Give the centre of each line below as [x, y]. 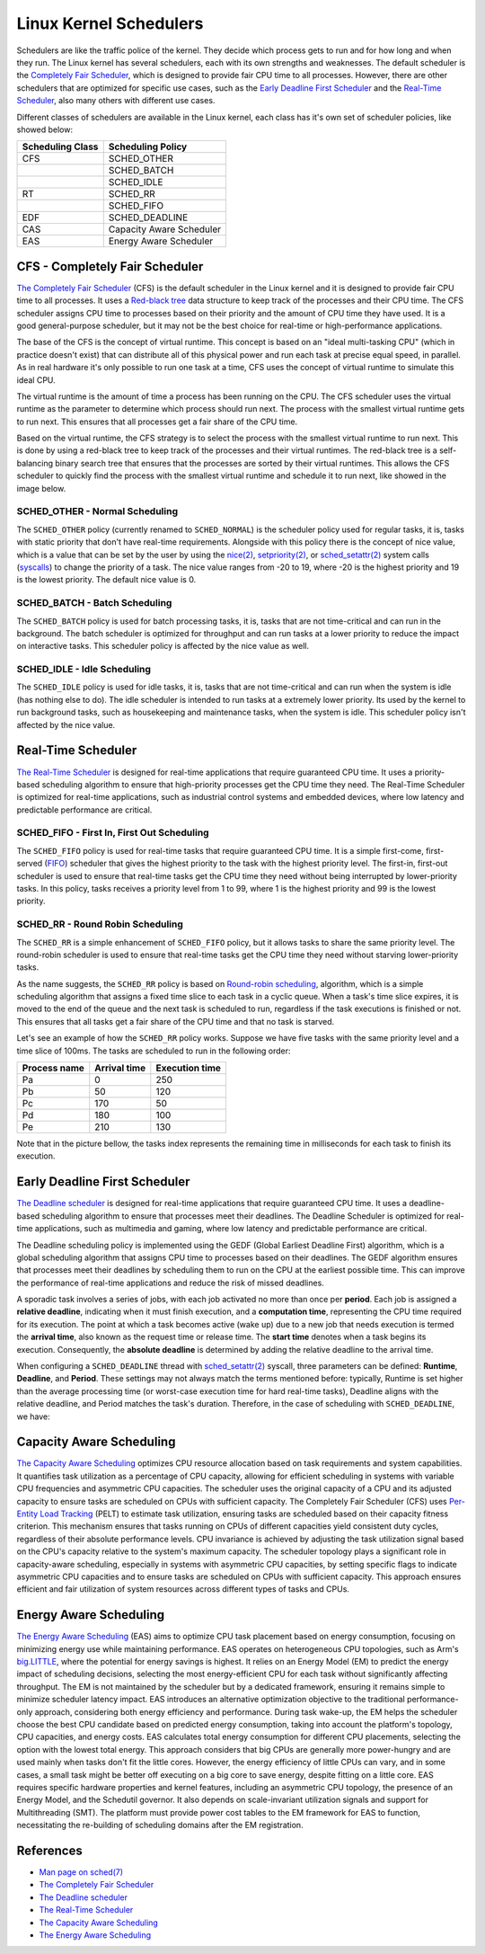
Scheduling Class [60, 147]
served [30, 864]
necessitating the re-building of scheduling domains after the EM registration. [160, 1825]
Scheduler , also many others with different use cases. [116, 101]
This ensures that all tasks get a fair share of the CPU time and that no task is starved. [176, 1021]
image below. [41, 488]
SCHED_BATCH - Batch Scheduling [94, 603]
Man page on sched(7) [81, 1872]
